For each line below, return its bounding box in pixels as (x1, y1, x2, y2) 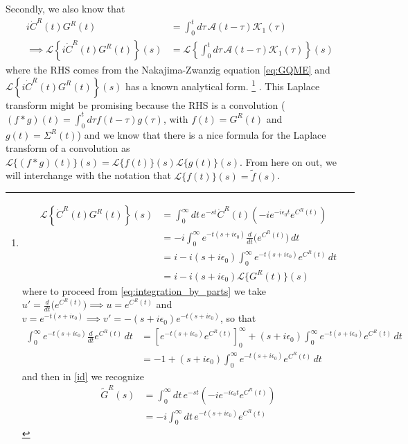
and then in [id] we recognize (21, 368, 145, 383)
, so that (220, 311, 256, 325)
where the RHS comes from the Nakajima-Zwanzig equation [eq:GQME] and (6, 62, 330, 77)
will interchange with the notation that (6, 168, 171, 182)
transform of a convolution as (6, 141, 130, 155)
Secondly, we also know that (6, 1, 125, 15)
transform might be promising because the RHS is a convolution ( (6, 97, 285, 112)
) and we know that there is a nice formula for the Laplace (77, 127, 326, 142)
